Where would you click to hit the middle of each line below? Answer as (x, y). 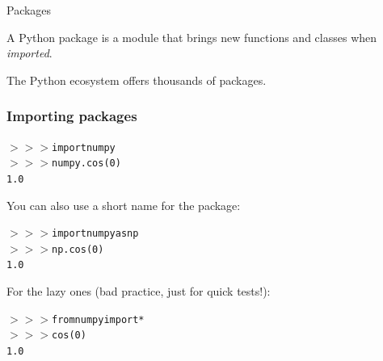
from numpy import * (98, 319)
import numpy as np (95, 234)
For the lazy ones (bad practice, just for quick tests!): (139, 291)
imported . (29, 53)
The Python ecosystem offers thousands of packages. (137, 80)
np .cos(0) (78, 249)
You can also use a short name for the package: (124, 205)
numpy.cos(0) (86, 164)
